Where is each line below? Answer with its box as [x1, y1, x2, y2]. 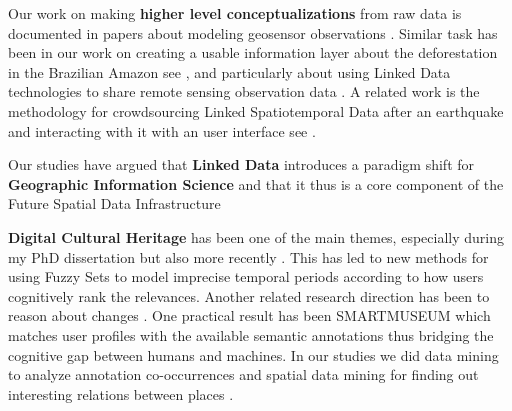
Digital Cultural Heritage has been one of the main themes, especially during [8, 226, 504, 247]
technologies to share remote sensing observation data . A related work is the [8, 81, 480, 102]
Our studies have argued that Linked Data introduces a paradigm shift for [8, 154, 475, 175]
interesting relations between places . [8, 383, 234, 404]
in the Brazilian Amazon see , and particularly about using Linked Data [8, 61, 451, 82]
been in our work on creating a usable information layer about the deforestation [8, 42, 498, 63]
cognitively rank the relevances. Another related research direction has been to [8, 285, 490, 306]
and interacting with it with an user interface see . [8, 120, 316, 141]
